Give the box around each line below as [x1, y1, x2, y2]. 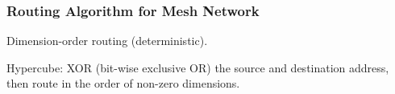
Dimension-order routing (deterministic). [6, 32, 208, 49]
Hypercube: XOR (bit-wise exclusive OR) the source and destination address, [6, 59, 389, 76]
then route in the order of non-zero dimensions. [6, 75, 240, 92]
